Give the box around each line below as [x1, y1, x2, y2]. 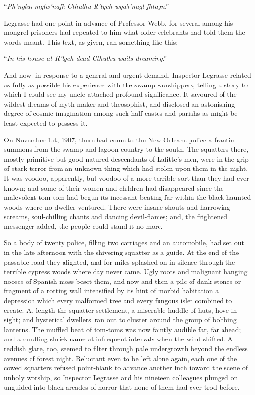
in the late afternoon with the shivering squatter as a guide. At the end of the [4, 247, 239, 257]
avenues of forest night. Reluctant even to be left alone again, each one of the [4, 353, 237, 363]
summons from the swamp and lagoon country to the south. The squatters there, [4, 144, 249, 154]
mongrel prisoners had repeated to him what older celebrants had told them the [4, 27, 245, 37]
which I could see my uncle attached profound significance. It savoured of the [4, 89, 237, 99]
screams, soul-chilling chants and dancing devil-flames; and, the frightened [4, 211, 227, 222]
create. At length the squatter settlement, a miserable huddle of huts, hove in [4, 305, 237, 315]
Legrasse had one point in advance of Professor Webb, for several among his [4, 17, 233, 28]
